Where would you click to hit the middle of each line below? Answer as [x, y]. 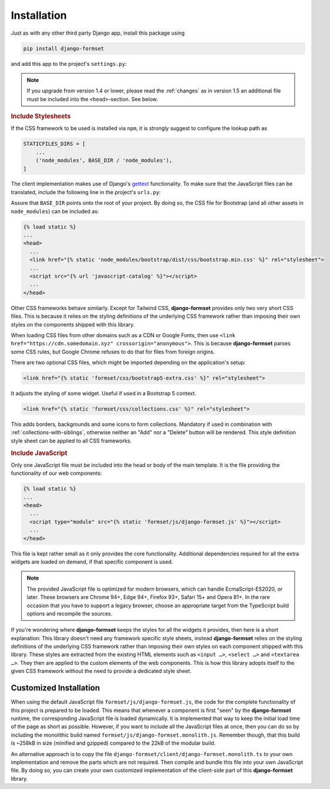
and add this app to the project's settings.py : [69, 64]
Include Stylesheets [41, 116]
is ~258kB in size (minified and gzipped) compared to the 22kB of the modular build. [113, 743]
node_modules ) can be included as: [55, 211]
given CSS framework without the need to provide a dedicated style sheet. [101, 671]
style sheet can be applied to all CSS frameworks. [71, 441]
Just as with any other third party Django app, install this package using [98, 33]
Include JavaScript [39, 453]
